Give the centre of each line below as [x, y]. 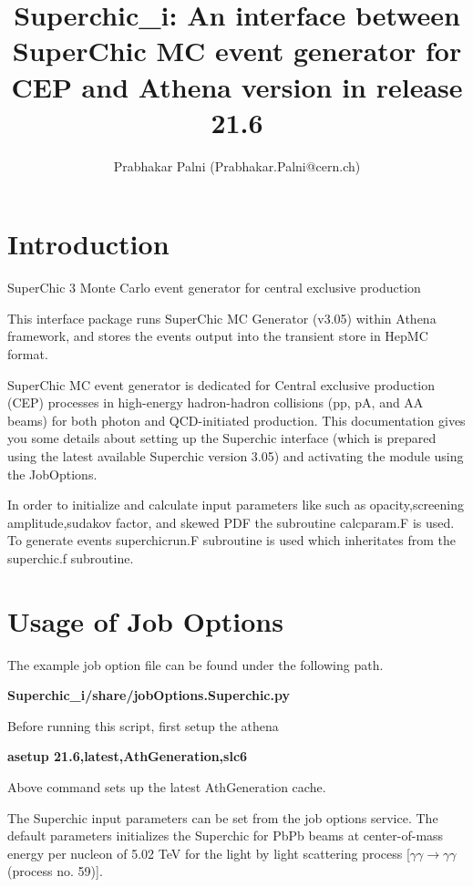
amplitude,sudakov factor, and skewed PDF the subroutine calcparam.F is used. [231, 522]
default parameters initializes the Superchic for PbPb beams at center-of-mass [226, 835]
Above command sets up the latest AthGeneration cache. [167, 787]
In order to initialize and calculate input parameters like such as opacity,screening [236, 505]
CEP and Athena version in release [237, 86]
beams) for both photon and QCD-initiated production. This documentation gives [236, 420]
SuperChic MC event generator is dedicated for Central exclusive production [221, 384]
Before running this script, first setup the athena [143, 725]
